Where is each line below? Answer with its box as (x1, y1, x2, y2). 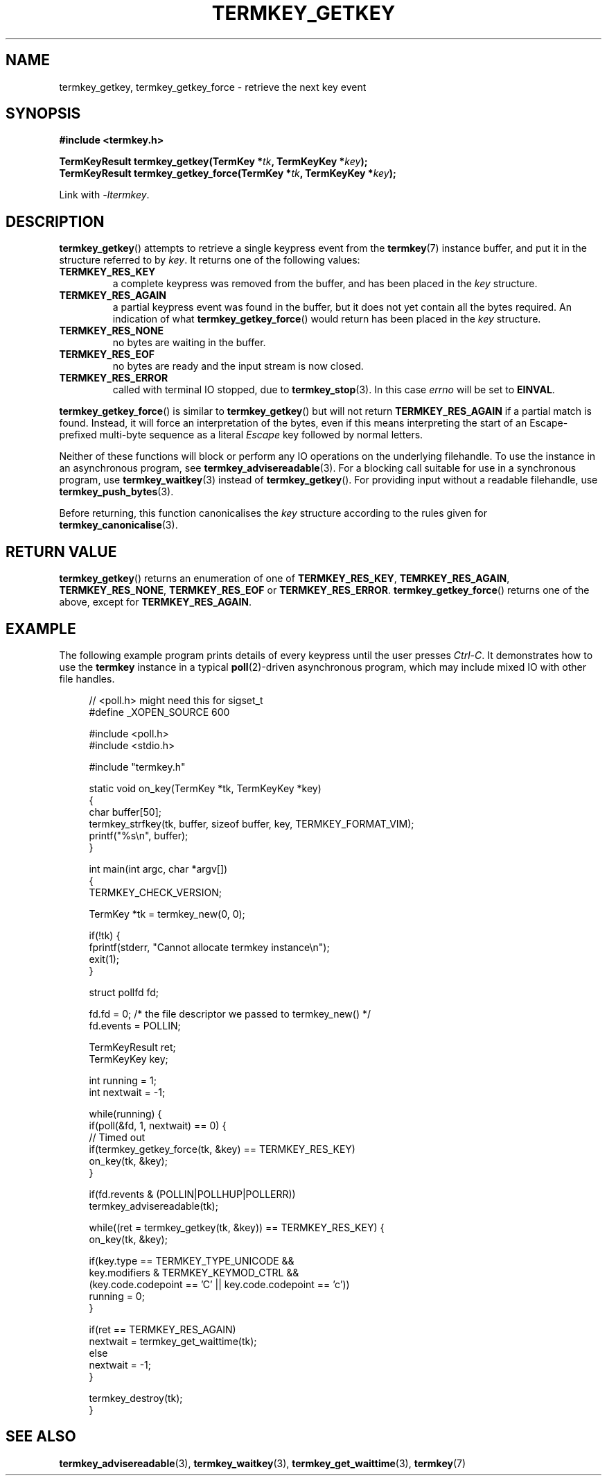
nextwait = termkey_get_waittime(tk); (89, 1335, 257, 1347)
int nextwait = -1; (89, 1086, 166, 1098)
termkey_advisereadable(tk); (89, 1199, 218, 1212)
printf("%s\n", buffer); (89, 829, 188, 841)
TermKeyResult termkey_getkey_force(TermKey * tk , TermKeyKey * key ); (59, 167, 396, 180)
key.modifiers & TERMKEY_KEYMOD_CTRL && (89, 1266, 299, 1278)
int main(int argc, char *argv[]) (89, 862, 228, 875)
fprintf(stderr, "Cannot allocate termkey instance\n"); (89, 941, 330, 953)
